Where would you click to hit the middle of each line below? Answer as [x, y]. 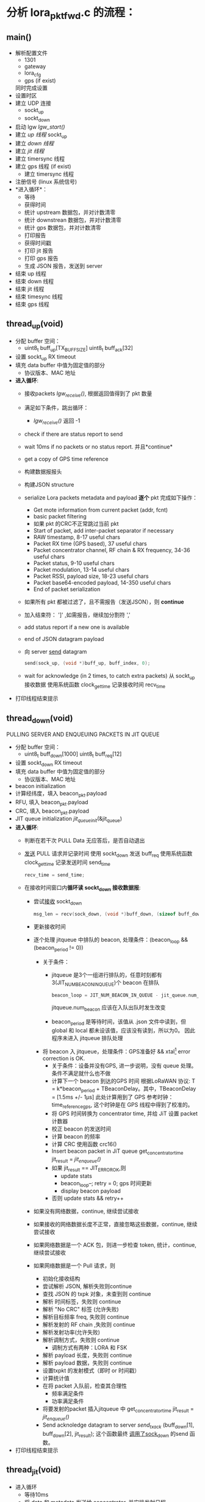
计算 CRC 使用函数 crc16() [84, 1144]
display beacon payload [91, 1191]
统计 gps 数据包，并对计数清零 [63, 227]
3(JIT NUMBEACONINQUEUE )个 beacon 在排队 [106, 983]
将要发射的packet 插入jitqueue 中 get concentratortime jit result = [118, 1410]
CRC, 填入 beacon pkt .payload [52, 811]
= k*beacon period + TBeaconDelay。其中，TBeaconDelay [124, 1089]
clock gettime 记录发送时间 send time [67, 863]
